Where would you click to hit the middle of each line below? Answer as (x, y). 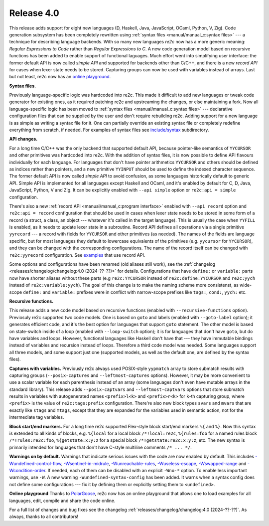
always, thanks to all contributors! (44, 517)
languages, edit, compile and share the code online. (62, 501)
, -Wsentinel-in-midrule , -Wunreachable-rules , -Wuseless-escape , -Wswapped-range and (154, 463)
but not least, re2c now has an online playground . (60, 77)
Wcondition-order (27, 470)
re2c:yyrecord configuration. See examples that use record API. (77, 255)
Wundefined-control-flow (35, 463)
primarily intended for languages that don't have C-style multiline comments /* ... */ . (100, 447)
